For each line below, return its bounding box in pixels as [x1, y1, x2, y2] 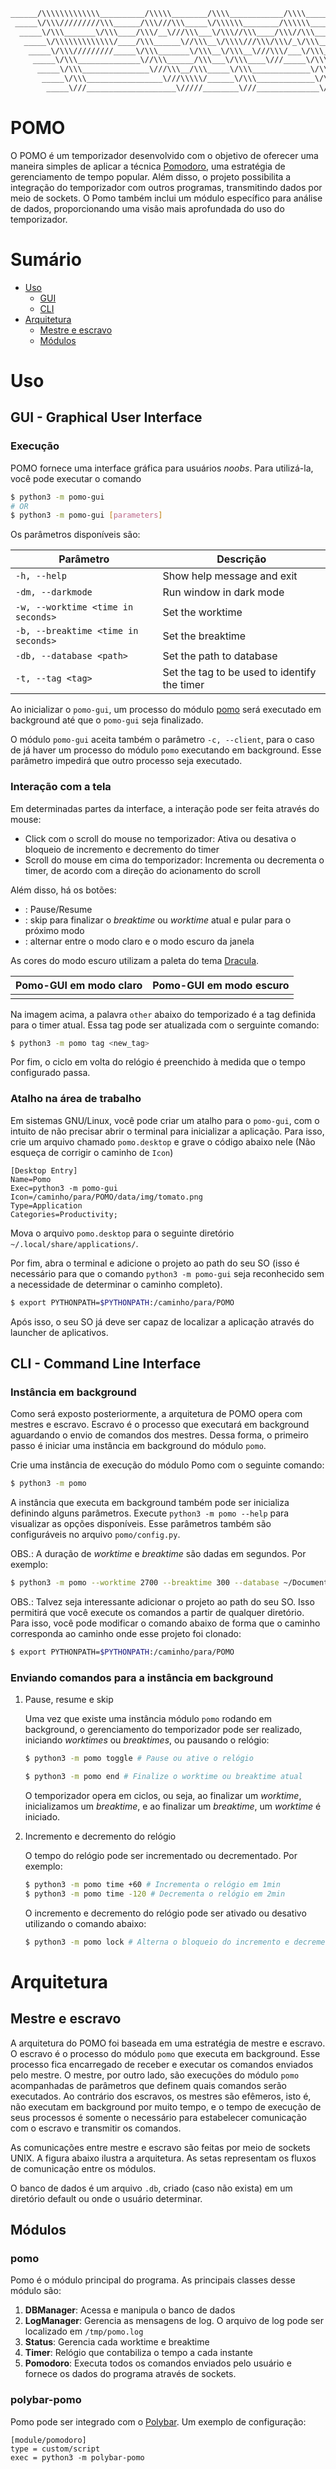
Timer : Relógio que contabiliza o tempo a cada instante [24, 2347, 253, 2359]
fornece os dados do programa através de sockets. [24, 2368, 237, 2380]
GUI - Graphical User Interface [10, 409, 203, 426]
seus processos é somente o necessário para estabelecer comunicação [10, 2111, 307, 2123]
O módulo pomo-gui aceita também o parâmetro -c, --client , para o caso [10, 734, 315, 746]
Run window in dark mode [162, 585, 285, 599]
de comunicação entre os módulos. [10, 2162, 157, 2174]
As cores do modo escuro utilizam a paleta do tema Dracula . [10, 954, 260, 966]
